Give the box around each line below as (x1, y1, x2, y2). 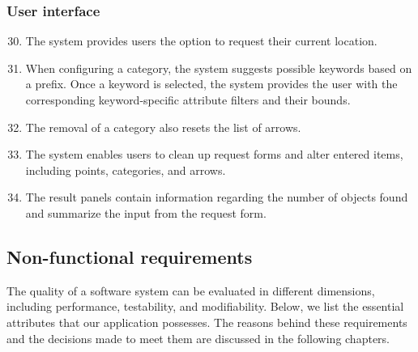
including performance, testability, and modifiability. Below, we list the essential (6, 298, 404, 315)
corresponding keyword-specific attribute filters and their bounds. (25, 91, 351, 108)
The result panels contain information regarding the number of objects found (25, 189, 408, 206)
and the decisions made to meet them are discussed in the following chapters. (6, 329, 390, 346)
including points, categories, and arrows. (25, 161, 226, 178)
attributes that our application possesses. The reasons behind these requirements (6, 313, 407, 330)
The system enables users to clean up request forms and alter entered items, (25, 146, 403, 163)
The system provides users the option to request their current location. (25, 32, 377, 49)
